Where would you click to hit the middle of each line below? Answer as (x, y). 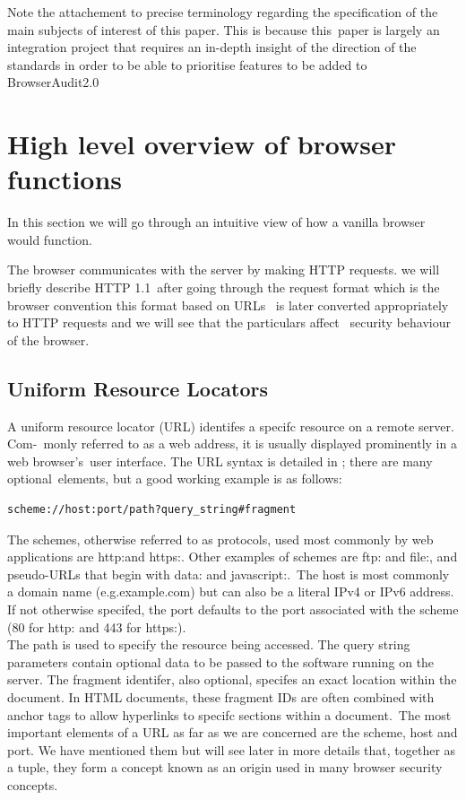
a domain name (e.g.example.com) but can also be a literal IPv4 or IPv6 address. (231, 591)
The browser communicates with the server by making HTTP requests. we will (224, 270)
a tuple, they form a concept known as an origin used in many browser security (225, 767)
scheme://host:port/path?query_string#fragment (152, 510)
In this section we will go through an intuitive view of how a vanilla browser (216, 222)
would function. (50, 239)
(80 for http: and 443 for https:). (97, 626)
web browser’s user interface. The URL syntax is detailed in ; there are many (220, 461)
